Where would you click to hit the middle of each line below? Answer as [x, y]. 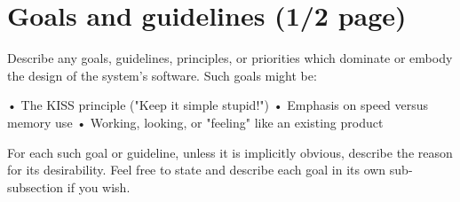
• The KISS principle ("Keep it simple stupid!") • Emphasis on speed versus [218, 105]
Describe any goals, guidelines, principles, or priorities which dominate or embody [230, 58]
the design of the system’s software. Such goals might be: [162, 75]
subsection [36, 186]
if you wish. [99, 186]
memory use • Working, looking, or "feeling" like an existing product [195, 122]
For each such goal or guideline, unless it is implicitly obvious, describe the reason [230, 152]
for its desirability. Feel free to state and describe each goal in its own [197, 170]
